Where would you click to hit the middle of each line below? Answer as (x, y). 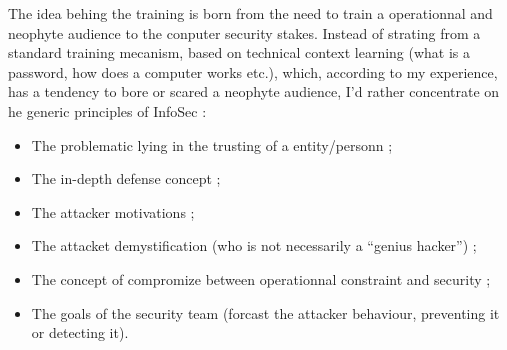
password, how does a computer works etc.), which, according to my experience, (253, 71)
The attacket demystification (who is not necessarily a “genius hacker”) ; (254, 245)
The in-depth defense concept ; (126, 178)
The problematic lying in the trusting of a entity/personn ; (212, 144)
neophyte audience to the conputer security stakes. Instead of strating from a (244, 32)
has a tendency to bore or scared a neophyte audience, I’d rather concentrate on (254, 91)
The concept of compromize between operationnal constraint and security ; (261, 278)
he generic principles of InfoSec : (107, 110)
